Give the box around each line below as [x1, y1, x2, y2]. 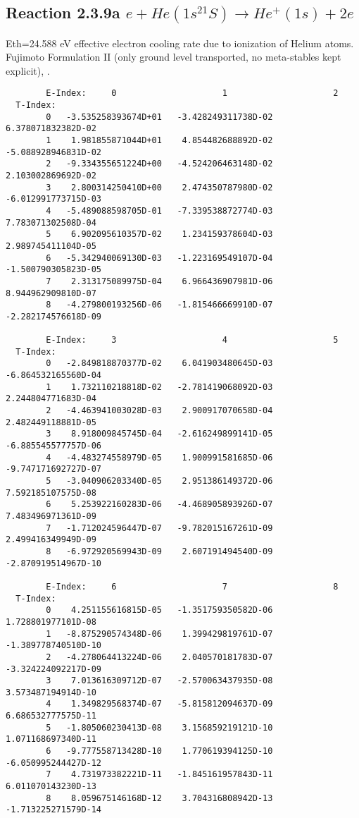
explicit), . [6, 63, 50, 78]
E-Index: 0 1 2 [46, 88, 339, 99]
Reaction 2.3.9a [6, 1, 120, 23]
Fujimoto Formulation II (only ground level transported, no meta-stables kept [6, 49, 341, 64]
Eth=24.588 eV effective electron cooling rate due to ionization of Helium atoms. [6, 35, 354, 50]
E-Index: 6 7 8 [46, 581, 339, 592]
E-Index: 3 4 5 [46, 335, 339, 346]
